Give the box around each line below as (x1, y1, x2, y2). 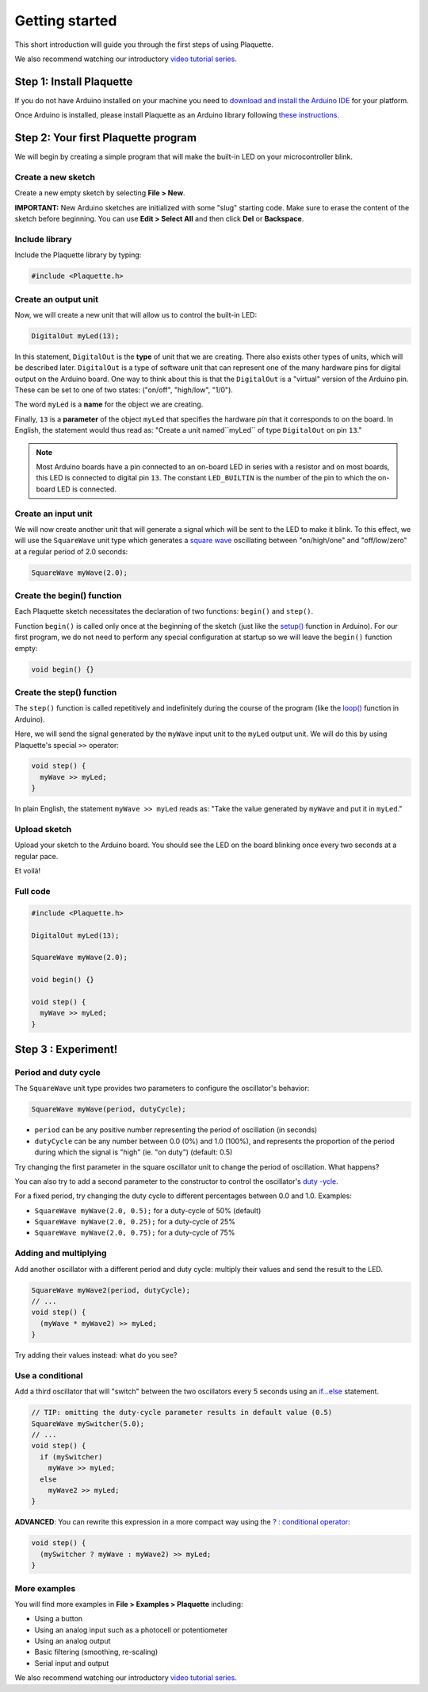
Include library (14, 233, 72, 245)
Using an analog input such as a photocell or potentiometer (34, 1625, 228, 1635)
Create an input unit (14, 508, 93, 519)
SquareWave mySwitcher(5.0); (31, 1419, 145, 1428)
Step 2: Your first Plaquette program (14, 131, 197, 145)
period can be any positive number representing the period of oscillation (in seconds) (34, 1125, 318, 1135)
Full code (14, 885, 51, 896)
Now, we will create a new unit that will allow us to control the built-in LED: (14, 310, 258, 319)
